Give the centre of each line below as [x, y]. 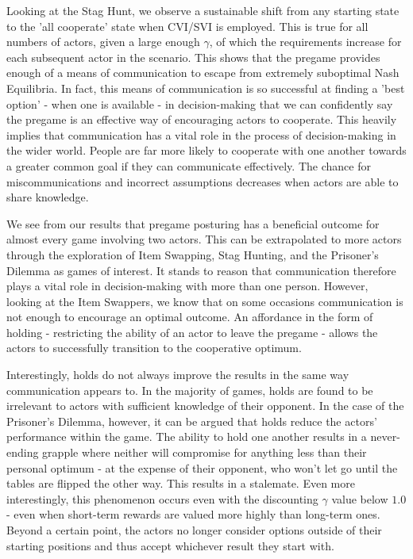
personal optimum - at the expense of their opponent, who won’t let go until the [202, 467]
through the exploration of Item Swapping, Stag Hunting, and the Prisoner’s [193, 254]
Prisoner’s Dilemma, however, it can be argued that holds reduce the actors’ [192, 421]
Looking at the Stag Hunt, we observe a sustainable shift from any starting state [203, 10]
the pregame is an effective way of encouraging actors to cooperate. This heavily [202, 119]
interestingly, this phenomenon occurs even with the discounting [162, 498]
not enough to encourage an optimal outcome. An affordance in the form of [190, 317]
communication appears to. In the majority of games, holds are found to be [190, 390]
